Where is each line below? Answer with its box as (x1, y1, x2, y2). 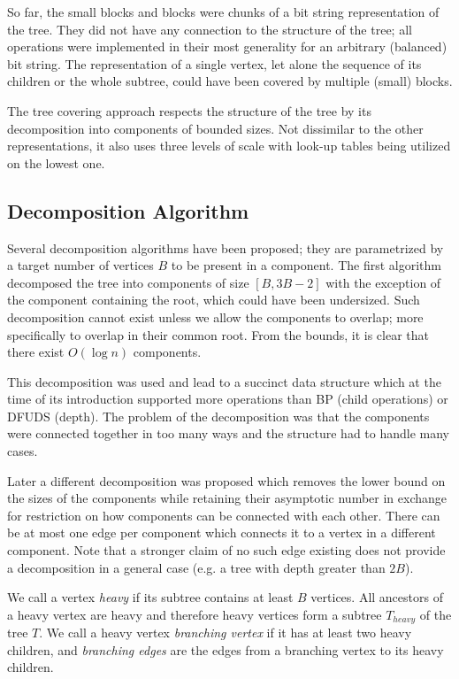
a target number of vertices (7, 256, 154, 274)
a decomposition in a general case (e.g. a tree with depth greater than (7, 558, 386, 576)
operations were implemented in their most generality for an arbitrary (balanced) (7, 37, 448, 56)
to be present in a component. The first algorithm (171, 256, 441, 274)
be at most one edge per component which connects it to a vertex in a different (7, 523, 436, 542)
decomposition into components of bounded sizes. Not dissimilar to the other (7, 119, 424, 137)
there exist (7, 343, 65, 361)
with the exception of (325, 273, 441, 291)
